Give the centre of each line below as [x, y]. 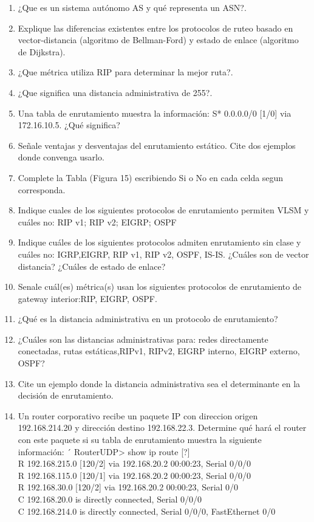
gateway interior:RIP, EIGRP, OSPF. [87, 298]
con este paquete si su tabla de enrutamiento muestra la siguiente [140, 440]
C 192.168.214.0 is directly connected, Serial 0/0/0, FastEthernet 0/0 [147, 511]
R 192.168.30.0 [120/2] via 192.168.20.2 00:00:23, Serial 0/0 [128, 487]
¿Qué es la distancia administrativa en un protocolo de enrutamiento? [148, 319]
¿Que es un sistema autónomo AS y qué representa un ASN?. [132, 7]
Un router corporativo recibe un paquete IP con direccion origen [138, 415]
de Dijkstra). [42, 51]
